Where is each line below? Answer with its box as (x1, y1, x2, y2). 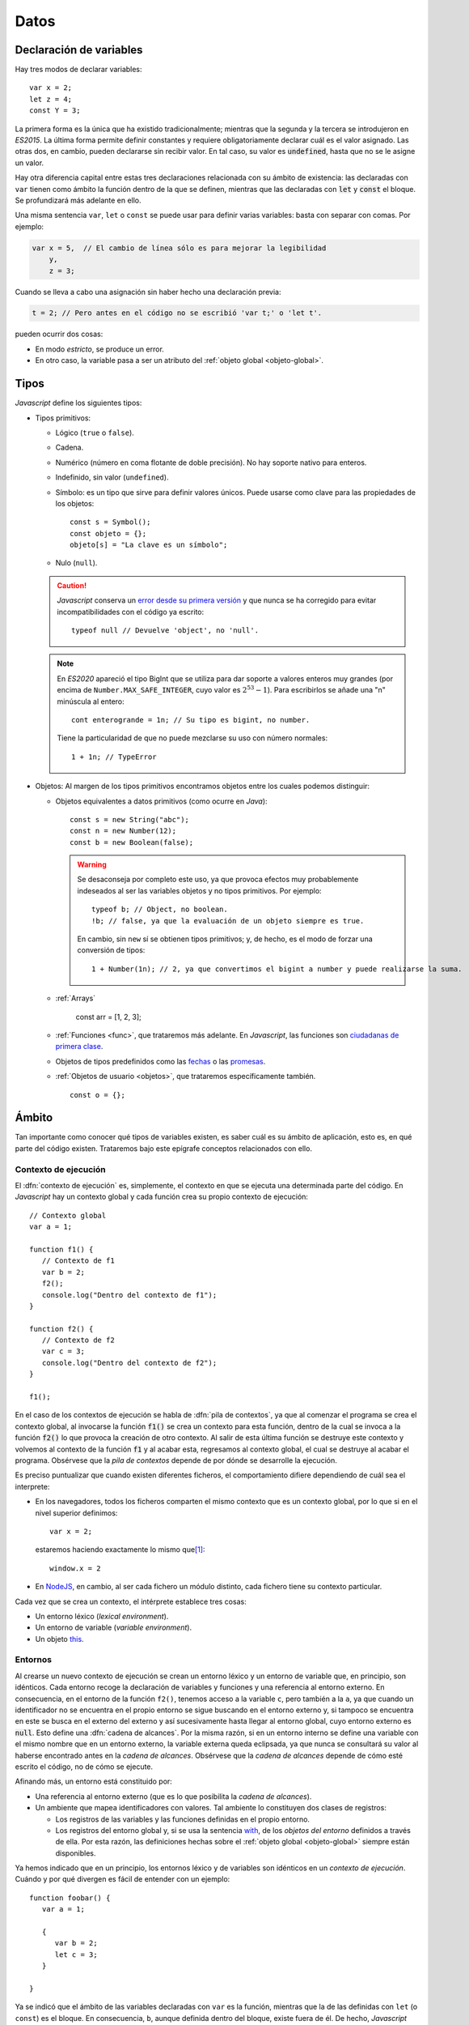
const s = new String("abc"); (70, 815, 190, 824)
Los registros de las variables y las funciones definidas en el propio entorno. (55, 1814, 311, 1824)
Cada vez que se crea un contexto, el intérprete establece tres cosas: (15, 1597, 247, 1606)
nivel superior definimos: (35, 1507, 118, 1518)
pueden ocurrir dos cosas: (15, 329, 104, 339)
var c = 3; (41, 1347, 85, 1356)
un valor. (15, 158, 44, 168)
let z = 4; (29, 94, 73, 104)
